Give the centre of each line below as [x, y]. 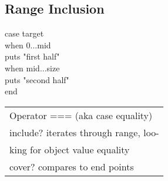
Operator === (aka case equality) [81, 115]
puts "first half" [32, 56]
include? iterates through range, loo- [84, 132]
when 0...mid [28, 45]
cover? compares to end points [72, 166]
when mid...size [32, 68]
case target [24, 33]
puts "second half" [37, 79]
